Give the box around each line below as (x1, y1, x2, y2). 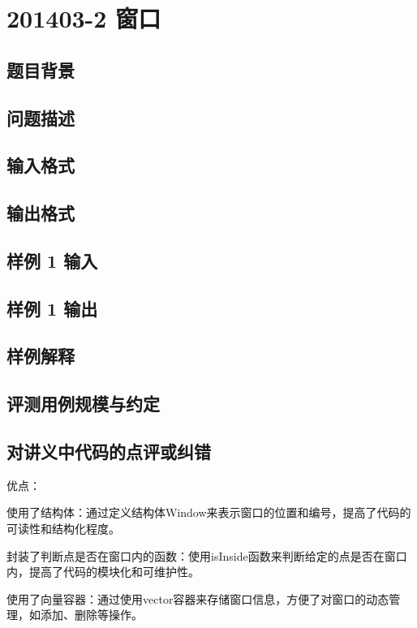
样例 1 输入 (6, 247, 98, 273)
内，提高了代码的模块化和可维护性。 (6, 563, 200, 580)
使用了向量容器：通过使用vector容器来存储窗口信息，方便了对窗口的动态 (6, 590, 389, 607)
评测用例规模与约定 (6, 391, 160, 416)
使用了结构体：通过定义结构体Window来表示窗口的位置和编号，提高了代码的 (6, 504, 411, 521)
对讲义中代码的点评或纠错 (6, 439, 211, 464)
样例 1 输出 (6, 295, 98, 320)
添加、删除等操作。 (40, 606, 143, 623)
